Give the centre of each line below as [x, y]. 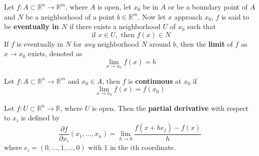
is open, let [114, 7]
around [160, 43]
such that [201, 26]
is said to [235, 16]
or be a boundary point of [208, 7]
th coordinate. [154, 147]
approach [188, 16]
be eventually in [31, 26]
